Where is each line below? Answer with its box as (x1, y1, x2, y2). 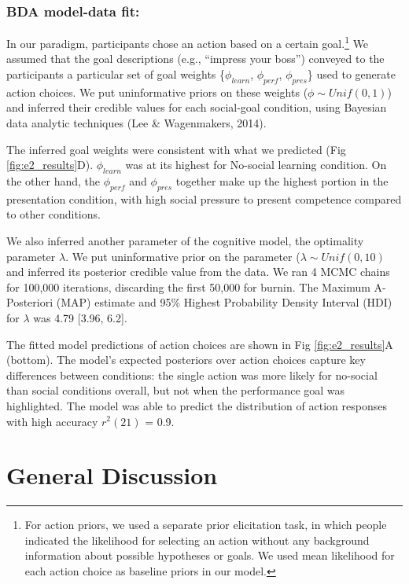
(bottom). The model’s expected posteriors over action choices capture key (6, 351, 366, 368)
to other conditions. (6, 206, 101, 222)
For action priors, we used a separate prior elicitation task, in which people (24, 516, 387, 533)
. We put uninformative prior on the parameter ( (65, 248, 300, 264)
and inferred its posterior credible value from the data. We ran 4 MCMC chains (6, 263, 390, 280)
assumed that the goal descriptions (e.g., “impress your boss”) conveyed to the (6, 50, 385, 67)
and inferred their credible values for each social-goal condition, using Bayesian (6, 99, 387, 116)
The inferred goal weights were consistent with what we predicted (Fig (6, 141, 346, 157)
